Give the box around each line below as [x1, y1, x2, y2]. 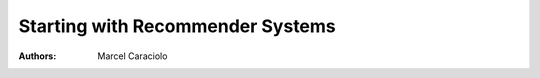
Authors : [18, 50, 57, 62]
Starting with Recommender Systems [18, 15, 337, 37]
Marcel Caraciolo [97, 50, 168, 62]
